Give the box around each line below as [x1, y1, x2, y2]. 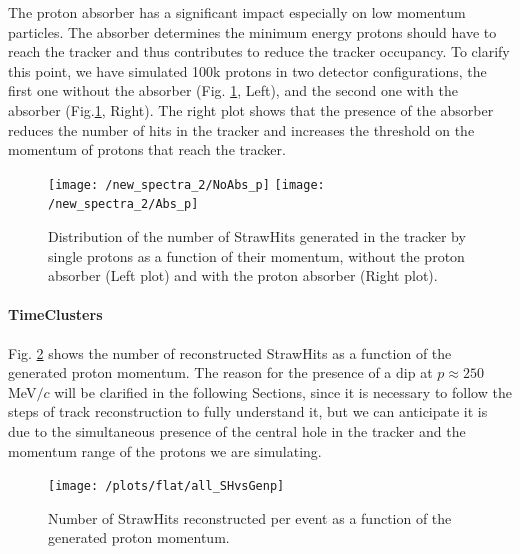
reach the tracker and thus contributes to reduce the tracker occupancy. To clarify [8, 41, 510, 62]
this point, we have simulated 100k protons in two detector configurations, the [8, 60, 487, 81]
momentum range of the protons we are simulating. [8, 440, 322, 461]
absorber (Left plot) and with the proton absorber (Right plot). [48, 265, 438, 286]
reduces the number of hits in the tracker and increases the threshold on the [8, 119, 475, 140]
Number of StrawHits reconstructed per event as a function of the [48, 507, 452, 528]
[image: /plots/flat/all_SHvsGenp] [48, 479, 285, 494]
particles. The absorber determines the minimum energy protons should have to [8, 21, 497, 42]
